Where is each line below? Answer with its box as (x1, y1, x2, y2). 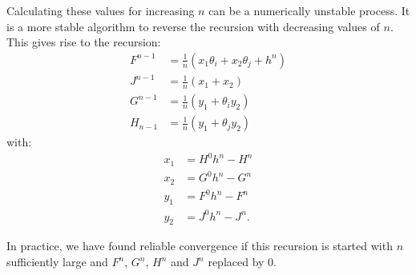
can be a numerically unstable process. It (208, 2, 410, 18)
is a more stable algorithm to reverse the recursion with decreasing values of (6, 18, 380, 34)
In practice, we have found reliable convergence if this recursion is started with (6, 237, 393, 254)
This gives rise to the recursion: (6, 34, 161, 50)
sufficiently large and (6, 253, 108, 270)
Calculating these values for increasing (6, 2, 195, 18)
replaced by (208, 253, 265, 270)
